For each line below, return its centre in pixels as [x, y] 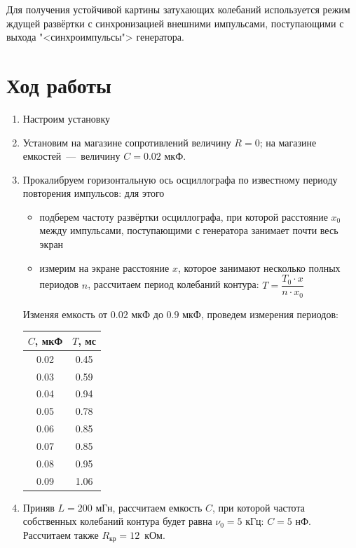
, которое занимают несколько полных [259, 267]
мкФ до [147, 314]
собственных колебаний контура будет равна [117, 521]
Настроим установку [67, 118]
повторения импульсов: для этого [94, 193]
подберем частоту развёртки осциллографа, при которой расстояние [184, 216]
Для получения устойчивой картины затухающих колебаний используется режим [178, 9]
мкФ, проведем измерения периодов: [260, 314]
